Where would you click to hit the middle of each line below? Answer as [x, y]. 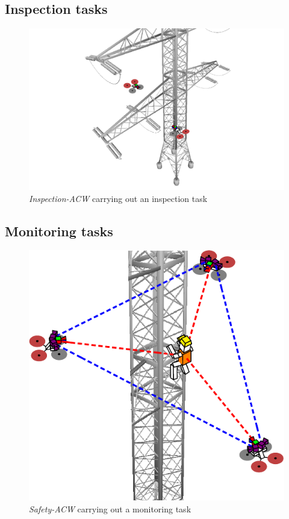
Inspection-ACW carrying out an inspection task [118, 198]
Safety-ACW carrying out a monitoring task [110, 508]
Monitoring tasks [59, 231]
